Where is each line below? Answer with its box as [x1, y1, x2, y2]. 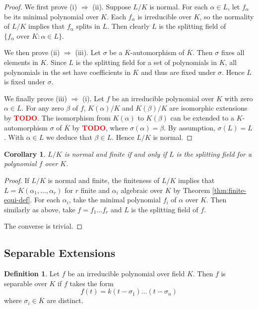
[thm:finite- [212, 185, 247, 195]
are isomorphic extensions [169, 103, 248, 113]
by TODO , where [72, 122, 128, 132]
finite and [80, 185, 110, 195]
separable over [4, 278, 47, 288]
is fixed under [4, 76, 45, 87]
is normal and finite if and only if [64, 148, 167, 159]
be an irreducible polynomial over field [67, 268, 185, 279]
